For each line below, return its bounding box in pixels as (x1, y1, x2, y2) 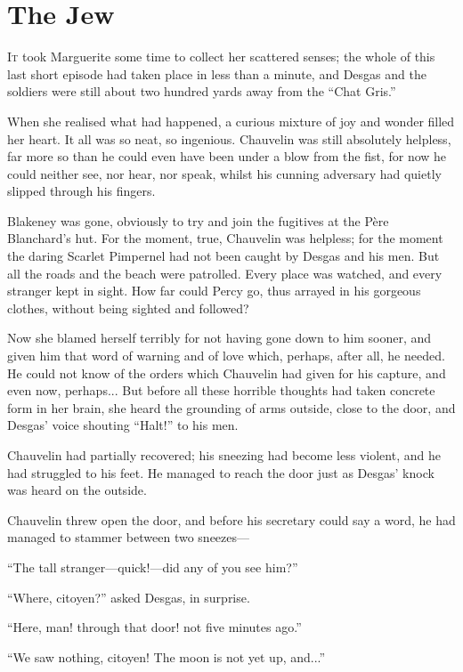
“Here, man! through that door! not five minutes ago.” (7, 618, 302, 636)
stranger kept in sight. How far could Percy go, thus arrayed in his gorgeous (7, 281, 421, 300)
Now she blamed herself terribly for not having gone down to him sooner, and (7, 328, 432, 347)
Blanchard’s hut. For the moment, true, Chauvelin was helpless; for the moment (7, 229, 443, 247)
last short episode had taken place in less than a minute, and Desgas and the (7, 64, 426, 83)
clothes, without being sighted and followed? (7, 298, 249, 317)
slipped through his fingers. (7, 182, 156, 200)
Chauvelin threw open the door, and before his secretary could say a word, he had (7, 510, 456, 529)
